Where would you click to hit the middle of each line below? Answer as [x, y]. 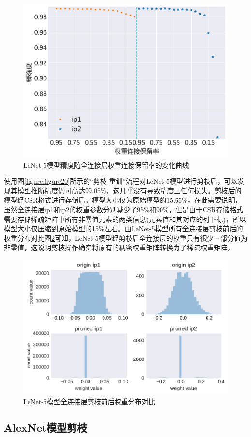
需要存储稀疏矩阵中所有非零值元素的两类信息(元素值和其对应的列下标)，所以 [125, 219]
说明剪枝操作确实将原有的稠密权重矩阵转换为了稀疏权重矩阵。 [136, 247]
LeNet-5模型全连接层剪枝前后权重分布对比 [89, 401]
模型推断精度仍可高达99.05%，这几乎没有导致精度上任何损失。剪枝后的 [129, 190]
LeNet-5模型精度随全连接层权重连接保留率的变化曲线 [106, 164]
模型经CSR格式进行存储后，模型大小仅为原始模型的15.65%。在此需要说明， [123, 200]
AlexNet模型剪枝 [46, 427]
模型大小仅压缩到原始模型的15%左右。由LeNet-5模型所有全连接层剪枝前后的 [124, 228]
